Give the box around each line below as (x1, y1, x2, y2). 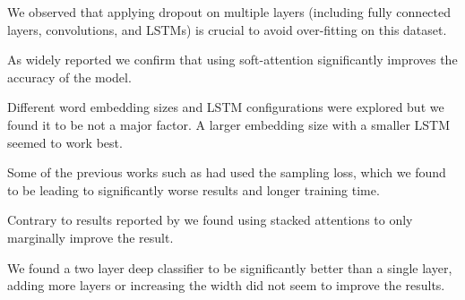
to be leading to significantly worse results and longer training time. (7, 180, 380, 199)
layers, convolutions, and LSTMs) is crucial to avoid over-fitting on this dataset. (7, 20, 447, 39)
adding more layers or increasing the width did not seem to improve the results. (7, 276, 445, 295)
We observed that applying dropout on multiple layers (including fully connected (7, 3, 452, 21)
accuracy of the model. (7, 67, 132, 86)
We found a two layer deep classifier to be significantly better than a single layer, (7, 258, 452, 277)
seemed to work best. (7, 133, 123, 151)
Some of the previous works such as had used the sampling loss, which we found (7, 163, 446, 182)
